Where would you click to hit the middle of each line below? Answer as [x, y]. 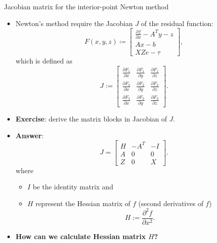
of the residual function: [177, 23]
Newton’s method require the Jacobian [74, 23]
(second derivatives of [171, 203]
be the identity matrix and [73, 187]
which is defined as [44, 61]
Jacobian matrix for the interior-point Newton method [86, 6]
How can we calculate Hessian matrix [81, 236]
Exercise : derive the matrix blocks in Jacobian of [91, 118]
